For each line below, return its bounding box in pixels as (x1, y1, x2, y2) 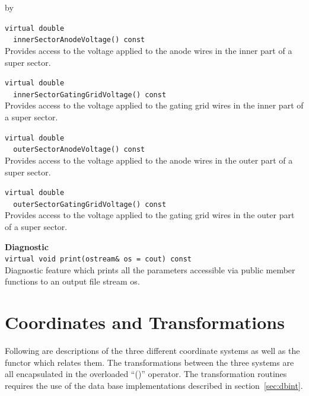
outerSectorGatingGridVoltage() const (13, 200, 167, 209)
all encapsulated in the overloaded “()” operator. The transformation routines (5, 368, 287, 380)
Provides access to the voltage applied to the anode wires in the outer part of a (5, 154, 293, 166)
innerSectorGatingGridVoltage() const (13, 90, 167, 99)
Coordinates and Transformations (5, 310, 285, 334)
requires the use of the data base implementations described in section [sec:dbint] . (5, 379, 303, 391)
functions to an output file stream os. (5, 275, 140, 288)
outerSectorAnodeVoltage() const (13, 145, 145, 154)
